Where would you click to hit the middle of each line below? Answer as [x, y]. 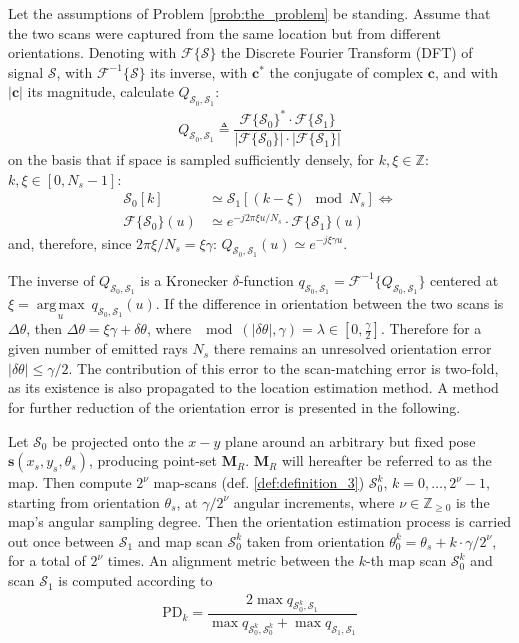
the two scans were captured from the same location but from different [224, 32]
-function [266, 279]
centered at [464, 279]
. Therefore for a [431, 328]
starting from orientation [84, 501]
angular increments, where [314, 501]
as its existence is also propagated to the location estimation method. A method [253, 387]
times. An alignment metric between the [231, 560]
